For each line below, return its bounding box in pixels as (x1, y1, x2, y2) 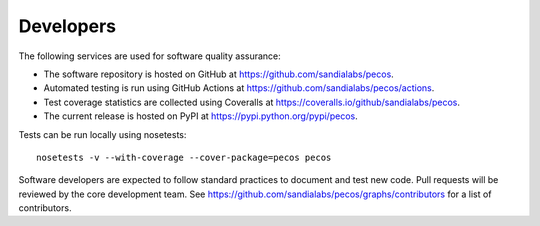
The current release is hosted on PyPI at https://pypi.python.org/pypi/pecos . (43, 110, 359, 122)
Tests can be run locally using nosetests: (18, 128, 187, 140)
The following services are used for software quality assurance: (18, 50, 282, 62)
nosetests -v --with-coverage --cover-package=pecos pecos (36, 151, 332, 163)
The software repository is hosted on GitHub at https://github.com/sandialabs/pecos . (43, 68, 394, 80)
